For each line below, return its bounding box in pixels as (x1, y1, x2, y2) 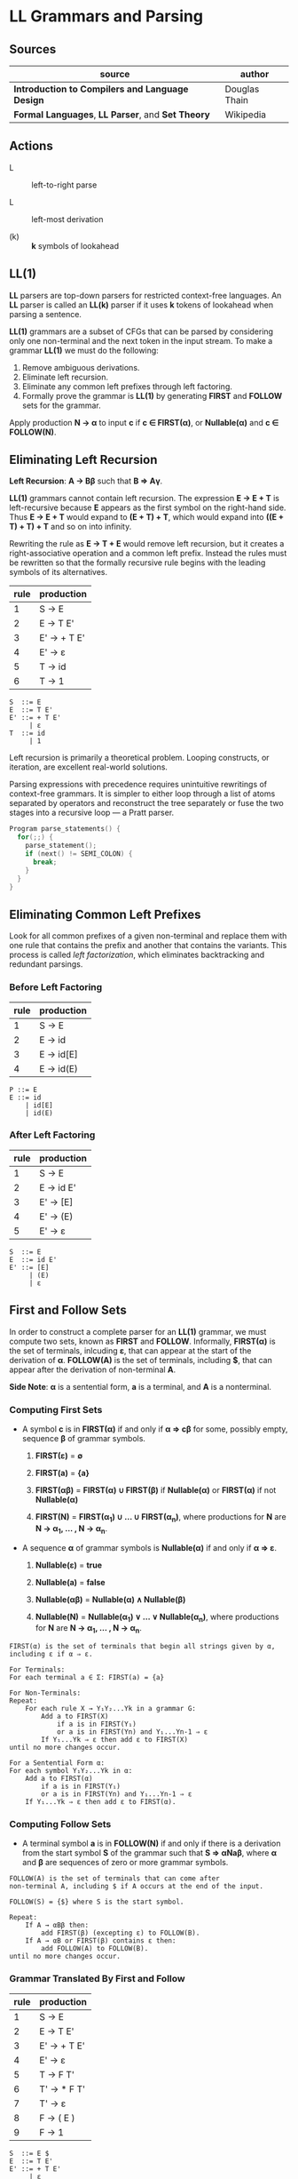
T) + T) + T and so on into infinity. (9, 522, 132, 532)
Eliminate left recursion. (21, 371, 109, 382)
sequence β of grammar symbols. (21, 1433, 146, 1443)
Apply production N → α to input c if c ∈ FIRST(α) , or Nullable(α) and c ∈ (9, 417, 279, 427)
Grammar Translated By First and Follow (9, 1973, 185, 1985)
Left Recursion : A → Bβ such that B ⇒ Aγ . (9, 475, 163, 486)
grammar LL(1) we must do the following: (9, 345, 160, 355)
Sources (9, 42, 57, 57)
